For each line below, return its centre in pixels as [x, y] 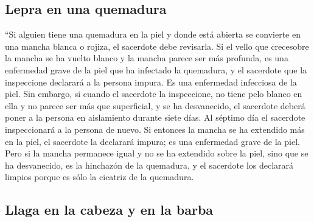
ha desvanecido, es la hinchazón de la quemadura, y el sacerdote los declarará [149, 165]
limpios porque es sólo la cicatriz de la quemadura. [99, 177]
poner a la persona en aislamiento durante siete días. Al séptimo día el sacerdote [155, 117]
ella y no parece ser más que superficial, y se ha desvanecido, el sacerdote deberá [155, 105]
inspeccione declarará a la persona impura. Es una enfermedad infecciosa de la [151, 82]
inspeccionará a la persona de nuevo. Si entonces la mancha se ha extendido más [155, 129]
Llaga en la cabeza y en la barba [109, 210]
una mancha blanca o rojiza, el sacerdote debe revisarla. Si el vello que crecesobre [157, 46]
